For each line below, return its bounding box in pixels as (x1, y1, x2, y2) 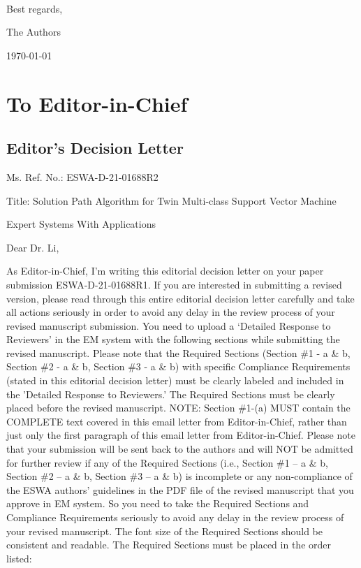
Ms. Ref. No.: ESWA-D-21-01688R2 (6, 169, 159, 184)
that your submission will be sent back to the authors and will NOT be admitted (6, 442, 353, 456)
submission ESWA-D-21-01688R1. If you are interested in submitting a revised (6, 277, 342, 291)
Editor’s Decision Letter (6, 137, 184, 159)
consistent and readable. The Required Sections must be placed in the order (6, 537, 331, 552)
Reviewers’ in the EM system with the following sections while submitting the (6, 332, 340, 347)
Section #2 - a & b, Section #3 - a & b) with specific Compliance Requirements (6, 359, 351, 374)
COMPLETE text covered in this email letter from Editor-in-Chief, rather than (6, 414, 347, 428)
